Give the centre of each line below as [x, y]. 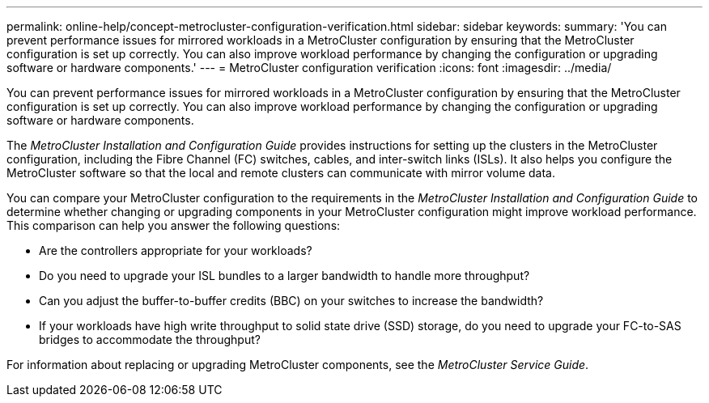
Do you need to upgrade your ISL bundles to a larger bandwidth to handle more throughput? [284, 276]
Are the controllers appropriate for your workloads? [176, 250]
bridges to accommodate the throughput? [150, 339]
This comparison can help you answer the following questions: [174, 225]
